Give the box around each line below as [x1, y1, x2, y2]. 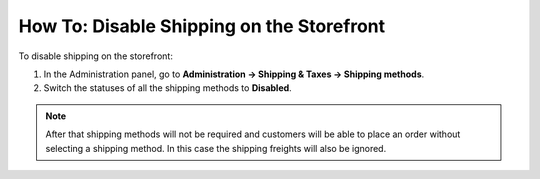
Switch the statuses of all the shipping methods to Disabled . [43, 82, 292, 94]
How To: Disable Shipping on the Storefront [18, 15, 385, 37]
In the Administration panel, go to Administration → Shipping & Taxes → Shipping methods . [43, 68, 425, 80]
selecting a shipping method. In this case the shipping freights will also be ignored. [45, 142, 387, 154]
